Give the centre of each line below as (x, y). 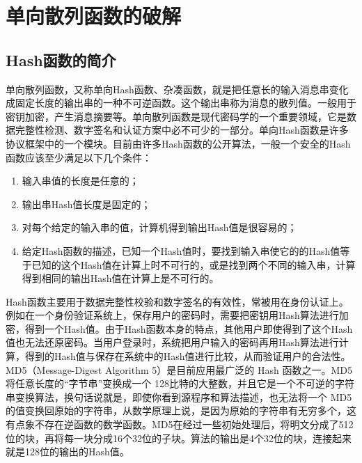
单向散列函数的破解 (94, 16)
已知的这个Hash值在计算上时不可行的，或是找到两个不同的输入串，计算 (194, 264)
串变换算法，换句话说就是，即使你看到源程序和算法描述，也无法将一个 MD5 (179, 397)
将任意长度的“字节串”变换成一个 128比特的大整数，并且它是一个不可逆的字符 (180, 383)
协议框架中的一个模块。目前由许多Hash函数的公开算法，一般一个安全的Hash (178, 143)
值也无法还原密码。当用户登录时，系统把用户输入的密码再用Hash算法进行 (172, 342)
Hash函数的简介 (61, 60)
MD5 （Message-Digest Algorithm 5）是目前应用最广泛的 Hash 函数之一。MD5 (179, 369)
